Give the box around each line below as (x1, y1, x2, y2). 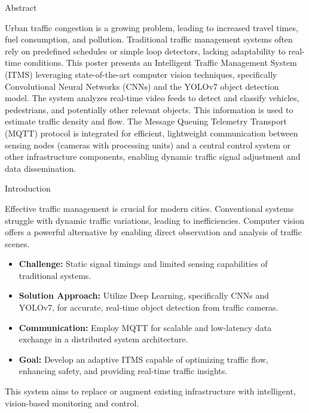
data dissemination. (5, 162, 77, 174)
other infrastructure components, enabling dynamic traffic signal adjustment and (5, 150, 301, 163)
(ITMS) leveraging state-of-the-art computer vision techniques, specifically (5, 68, 277, 80)
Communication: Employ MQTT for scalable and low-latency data (19, 321, 272, 333)
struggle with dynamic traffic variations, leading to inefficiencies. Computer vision (5, 214, 304, 226)
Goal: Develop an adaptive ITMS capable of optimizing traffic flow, (19, 353, 268, 365)
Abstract (5, 1, 37, 13)
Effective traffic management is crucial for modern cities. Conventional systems (5, 202, 294, 214)
